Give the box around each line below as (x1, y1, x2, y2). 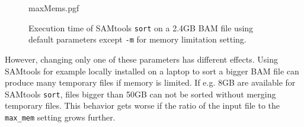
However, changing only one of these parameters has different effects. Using (5, 53, 278, 65)
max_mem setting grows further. (5, 110, 116, 123)
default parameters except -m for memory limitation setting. (28, 33, 247, 45)
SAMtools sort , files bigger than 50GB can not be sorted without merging (5, 87, 276, 100)
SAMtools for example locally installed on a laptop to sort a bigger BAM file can (5, 64, 299, 77)
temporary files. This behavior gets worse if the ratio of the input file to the (5, 99, 280, 112)
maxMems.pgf (28, 2, 79, 14)
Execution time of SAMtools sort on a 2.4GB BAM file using (28, 21, 254, 34)
